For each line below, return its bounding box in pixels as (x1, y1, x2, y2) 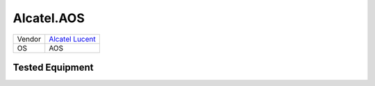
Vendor (17, 34, 42, 44)
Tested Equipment (12, 61, 94, 73)
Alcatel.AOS (12, 10, 85, 26)
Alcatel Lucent (49, 34, 97, 44)
